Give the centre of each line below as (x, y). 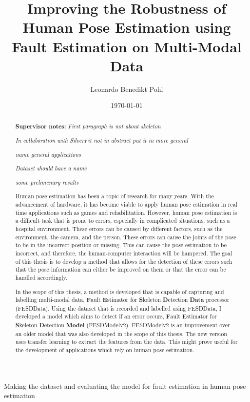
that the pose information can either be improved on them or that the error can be (121, 269)
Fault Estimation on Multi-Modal (127, 46)
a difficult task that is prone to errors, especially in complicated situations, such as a (123, 221)
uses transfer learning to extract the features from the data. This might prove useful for (126, 342)
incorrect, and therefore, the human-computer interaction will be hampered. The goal (124, 253)
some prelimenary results (47, 182)
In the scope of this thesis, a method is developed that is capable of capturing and (120, 291)
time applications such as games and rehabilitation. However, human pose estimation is (126, 212)
